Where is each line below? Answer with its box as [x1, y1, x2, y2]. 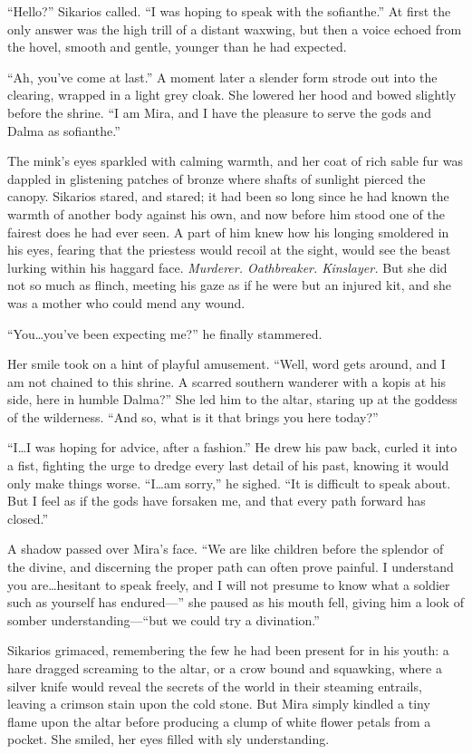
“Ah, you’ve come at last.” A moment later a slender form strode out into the [7, 67, 438, 86]
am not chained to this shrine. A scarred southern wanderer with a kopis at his [7, 372, 447, 391]
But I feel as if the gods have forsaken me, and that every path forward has [7, 491, 426, 510]
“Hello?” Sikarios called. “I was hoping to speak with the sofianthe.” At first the [7, 2, 451, 20]
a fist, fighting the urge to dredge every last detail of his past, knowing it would [7, 456, 449, 475]
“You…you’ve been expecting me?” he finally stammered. [7, 324, 323, 343]
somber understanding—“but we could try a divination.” [7, 610, 320, 629]
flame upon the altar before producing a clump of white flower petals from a [7, 711, 431, 730]
